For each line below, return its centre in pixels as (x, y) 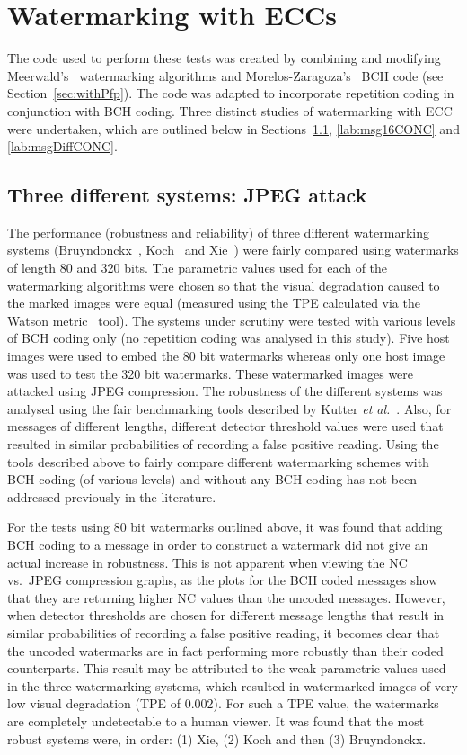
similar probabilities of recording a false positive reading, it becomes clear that (224, 632)
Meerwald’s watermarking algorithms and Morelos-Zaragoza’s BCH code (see (225, 75)
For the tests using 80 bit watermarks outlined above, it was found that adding (225, 527)
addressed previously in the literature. (112, 496)
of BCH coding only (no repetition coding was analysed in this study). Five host (229, 338)
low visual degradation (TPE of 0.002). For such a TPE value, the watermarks (223, 703)
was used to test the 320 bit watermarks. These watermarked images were (211, 373)
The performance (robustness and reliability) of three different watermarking (218, 232)
